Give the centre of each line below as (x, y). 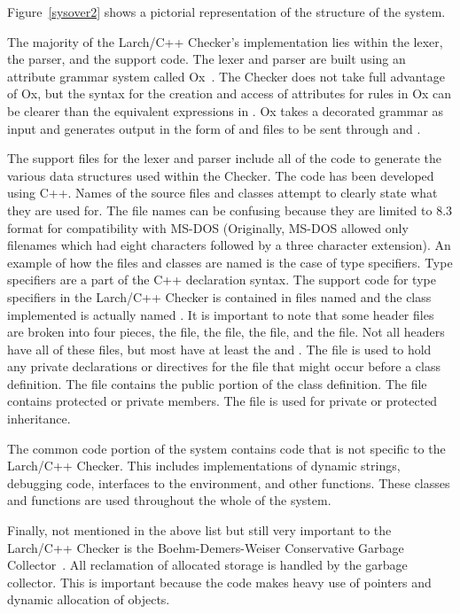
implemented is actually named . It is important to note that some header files (221, 314)
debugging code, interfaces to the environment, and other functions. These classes (229, 482)
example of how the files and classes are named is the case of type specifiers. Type (230, 262)
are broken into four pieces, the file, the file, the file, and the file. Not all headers (226, 332)
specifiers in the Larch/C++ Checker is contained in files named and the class (219, 296)
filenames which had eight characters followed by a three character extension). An (229, 245)
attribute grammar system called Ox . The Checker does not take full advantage (226, 76)
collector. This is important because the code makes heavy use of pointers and (219, 582)
